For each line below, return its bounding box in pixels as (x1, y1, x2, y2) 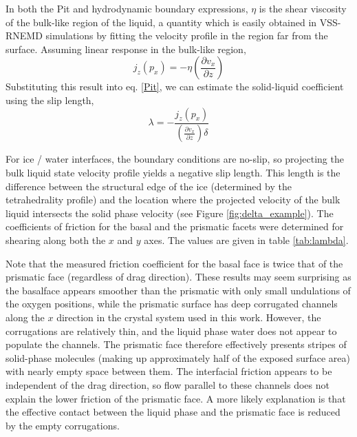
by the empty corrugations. (6, 418, 120, 432)
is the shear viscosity (259, 1, 347, 15)
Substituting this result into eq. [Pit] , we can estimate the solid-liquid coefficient (6, 79, 344, 94)
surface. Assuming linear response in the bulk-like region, (6, 41, 246, 56)
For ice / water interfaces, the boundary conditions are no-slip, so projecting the (6, 152, 344, 166)
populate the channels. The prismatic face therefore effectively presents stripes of (6, 337, 347, 352)
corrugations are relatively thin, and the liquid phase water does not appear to (6, 323, 337, 338)
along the (6, 309, 45, 324)
